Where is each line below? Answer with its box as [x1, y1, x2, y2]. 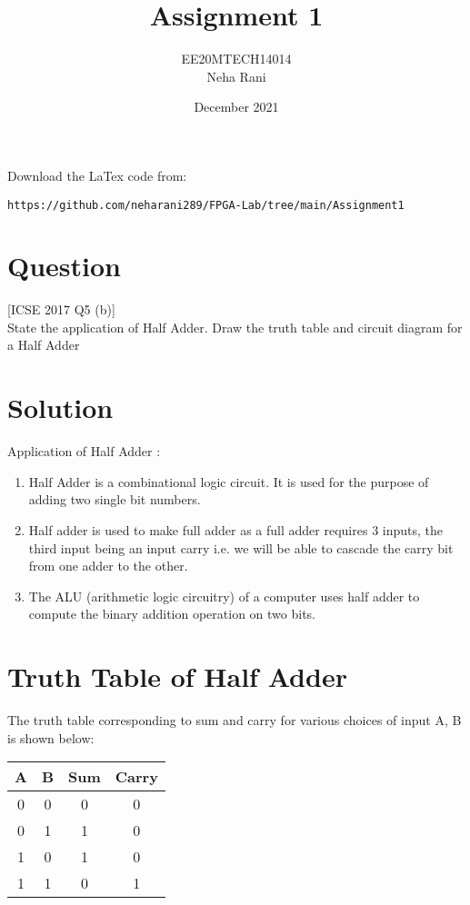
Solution [7, 389, 114, 426]
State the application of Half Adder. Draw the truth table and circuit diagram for [7, 317, 463, 336]
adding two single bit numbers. [28, 490, 201, 509]
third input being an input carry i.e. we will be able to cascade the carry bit [28, 538, 454, 557]
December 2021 [194, 97, 279, 116]
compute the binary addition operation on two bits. [28, 604, 315, 623]
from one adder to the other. [28, 556, 188, 575]
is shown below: [7, 728, 95, 747]
